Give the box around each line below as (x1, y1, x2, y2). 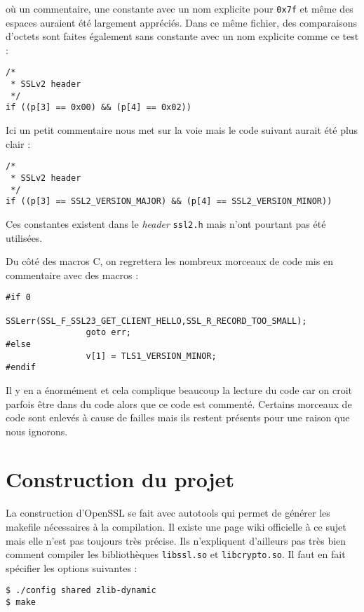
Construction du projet (6, 465, 234, 494)
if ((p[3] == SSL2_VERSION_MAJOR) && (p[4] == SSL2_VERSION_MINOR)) (6, 196, 332, 207)
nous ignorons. (6, 423, 68, 438)
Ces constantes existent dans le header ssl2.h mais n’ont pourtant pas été (6, 216, 326, 231)
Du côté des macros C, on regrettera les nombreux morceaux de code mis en (6, 254, 333, 268)
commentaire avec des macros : (6, 267, 139, 282)
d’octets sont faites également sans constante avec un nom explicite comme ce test (6, 29, 359, 43)
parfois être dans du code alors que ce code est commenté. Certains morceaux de (6, 396, 352, 411)
